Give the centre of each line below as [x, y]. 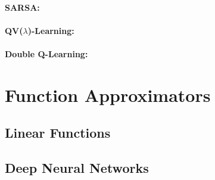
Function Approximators [108, 94]
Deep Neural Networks [77, 168]
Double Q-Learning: [46, 53]
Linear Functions [58, 133]
